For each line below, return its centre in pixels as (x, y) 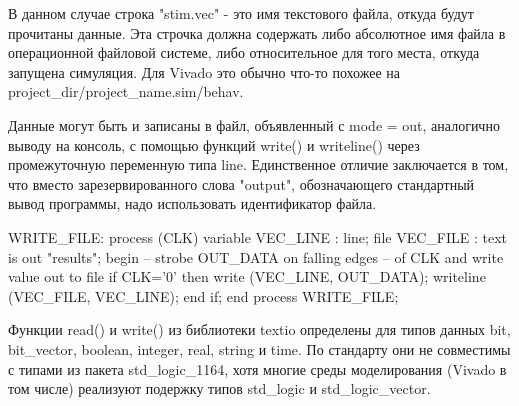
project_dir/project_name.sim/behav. (126, 91)
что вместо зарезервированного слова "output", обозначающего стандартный (241, 183)
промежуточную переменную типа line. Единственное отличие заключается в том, (258, 164)
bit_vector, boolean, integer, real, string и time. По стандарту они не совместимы (259, 348)
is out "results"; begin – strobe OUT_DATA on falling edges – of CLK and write (256, 256)
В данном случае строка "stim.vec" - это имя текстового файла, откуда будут (241, 13)
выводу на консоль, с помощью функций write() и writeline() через (214, 144)
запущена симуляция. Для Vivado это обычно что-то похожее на (204, 71)
